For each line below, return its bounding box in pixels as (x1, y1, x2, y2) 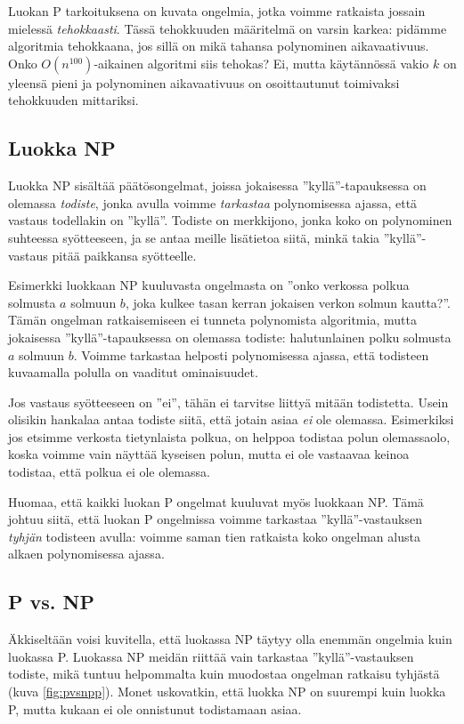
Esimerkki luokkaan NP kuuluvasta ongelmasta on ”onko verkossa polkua (8, 276, 410, 294)
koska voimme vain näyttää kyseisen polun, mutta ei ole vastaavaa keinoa (8, 445, 410, 463)
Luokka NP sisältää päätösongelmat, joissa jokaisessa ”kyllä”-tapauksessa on (8, 176, 427, 195)
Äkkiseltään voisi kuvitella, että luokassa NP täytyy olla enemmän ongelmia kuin (8, 630, 452, 648)
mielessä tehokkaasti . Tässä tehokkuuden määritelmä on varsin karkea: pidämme (8, 19, 447, 37)
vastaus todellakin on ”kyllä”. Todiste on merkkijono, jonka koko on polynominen (8, 211, 452, 229)
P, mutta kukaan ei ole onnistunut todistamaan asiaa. (8, 699, 302, 718)
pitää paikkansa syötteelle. (52, 245, 197, 264)
